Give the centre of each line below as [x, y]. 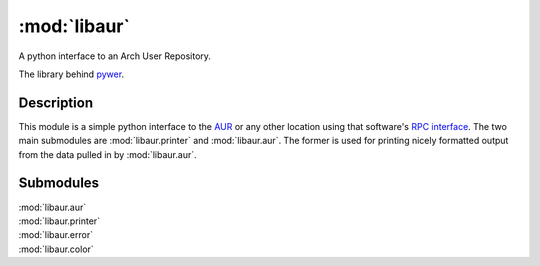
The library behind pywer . [71, 74]
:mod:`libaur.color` [56, 249]
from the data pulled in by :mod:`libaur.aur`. [107, 154]
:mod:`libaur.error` [56, 235]
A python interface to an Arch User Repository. [115, 56]
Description [56, 102]
